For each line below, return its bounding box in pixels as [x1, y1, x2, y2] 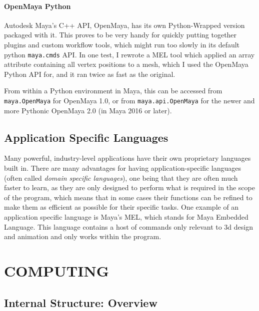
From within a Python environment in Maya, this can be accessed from [4, 85, 222, 96]
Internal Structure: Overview [4, 295, 157, 310]
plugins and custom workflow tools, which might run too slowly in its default [4, 39, 240, 49]
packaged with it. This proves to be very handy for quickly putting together [4, 29, 237, 40]
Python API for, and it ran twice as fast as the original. [4, 68, 175, 79]
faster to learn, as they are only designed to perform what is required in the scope [4, 182, 255, 193]
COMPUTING [4, 261, 109, 281]
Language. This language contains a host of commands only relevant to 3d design [4, 221, 253, 232]
